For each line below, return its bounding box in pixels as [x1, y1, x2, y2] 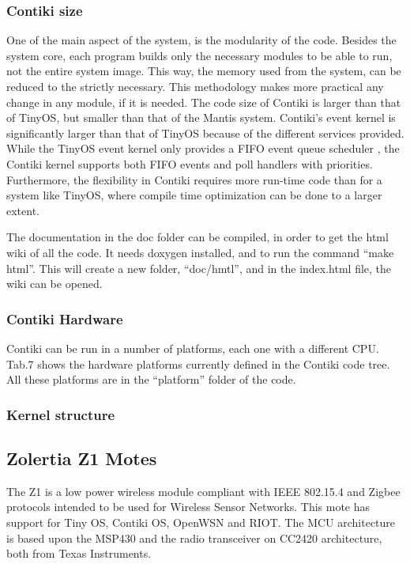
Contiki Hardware [6, 308, 123, 328]
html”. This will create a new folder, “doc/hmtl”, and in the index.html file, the [6, 259, 392, 276]
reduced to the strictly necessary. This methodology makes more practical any [6, 78, 384, 94]
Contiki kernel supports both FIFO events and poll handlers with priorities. [6, 155, 373, 172]
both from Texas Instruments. [6, 545, 152, 562]
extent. [6, 202, 39, 218]
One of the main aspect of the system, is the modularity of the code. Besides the [6, 32, 397, 48]
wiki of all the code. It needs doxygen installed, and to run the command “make [6, 244, 394, 260]
